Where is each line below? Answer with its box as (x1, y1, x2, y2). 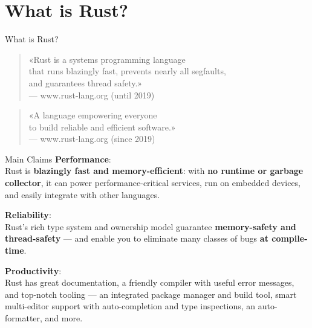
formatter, (5, 312, 42, 324)
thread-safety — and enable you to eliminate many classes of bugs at (5, 232, 268, 245)
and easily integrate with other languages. (5, 188, 160, 201)
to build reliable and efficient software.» (28, 120, 176, 133)
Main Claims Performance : (5, 152, 111, 165)
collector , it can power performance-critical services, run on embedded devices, (5, 176, 301, 189)
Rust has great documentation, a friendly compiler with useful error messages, (5, 276, 294, 289)
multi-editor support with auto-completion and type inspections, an (5, 300, 256, 312)
